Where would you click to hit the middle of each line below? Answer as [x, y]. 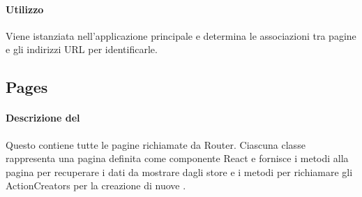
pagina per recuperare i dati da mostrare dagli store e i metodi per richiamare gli [179, 172]
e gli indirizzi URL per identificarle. [82, 49]
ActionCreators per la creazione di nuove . [96, 185]
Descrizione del [43, 118]
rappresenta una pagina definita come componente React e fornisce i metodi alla [177, 158]
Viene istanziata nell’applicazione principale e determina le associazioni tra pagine [181, 35]
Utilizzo [25, 9]
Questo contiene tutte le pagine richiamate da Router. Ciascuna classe [156, 144]
